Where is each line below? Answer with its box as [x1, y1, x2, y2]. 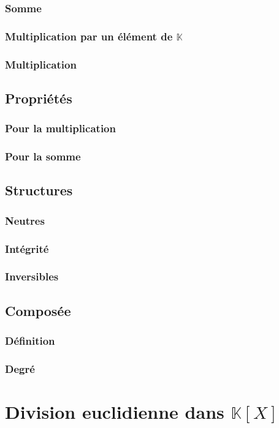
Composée [5, 301, 71, 320]
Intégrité [5, 241, 49, 256]
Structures [5, 181, 73, 200]
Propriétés [5, 88, 72, 107]
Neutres [5, 212, 45, 228]
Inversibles [5, 269, 59, 284]
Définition [5, 333, 55, 348]
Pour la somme [5, 149, 81, 164]
